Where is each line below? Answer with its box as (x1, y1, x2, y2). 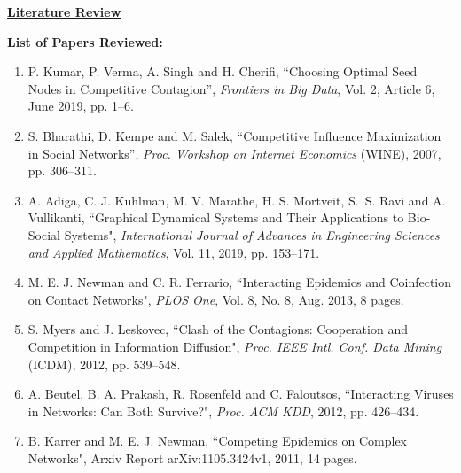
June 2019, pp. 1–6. (27, 97, 135, 115)
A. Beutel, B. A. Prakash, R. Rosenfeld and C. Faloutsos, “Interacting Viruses (27, 384, 454, 403)
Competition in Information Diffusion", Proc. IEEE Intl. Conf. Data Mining (27, 337, 442, 355)
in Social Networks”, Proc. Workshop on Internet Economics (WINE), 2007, (27, 143, 441, 162)
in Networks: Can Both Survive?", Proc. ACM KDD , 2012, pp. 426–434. (27, 401, 419, 420)
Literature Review (7, 3, 121, 20)
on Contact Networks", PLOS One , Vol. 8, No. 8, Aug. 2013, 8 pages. (27, 290, 404, 308)
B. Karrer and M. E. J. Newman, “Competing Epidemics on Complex (27, 431, 407, 450)
